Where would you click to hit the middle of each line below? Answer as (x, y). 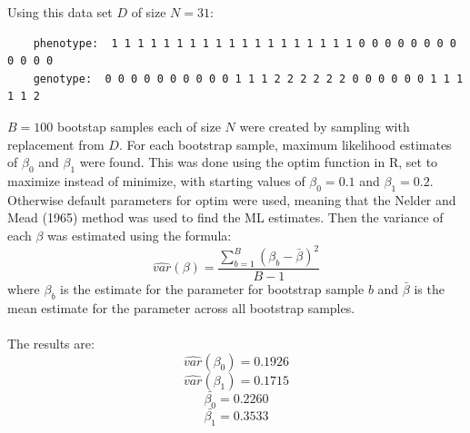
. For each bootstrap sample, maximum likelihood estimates (285, 144)
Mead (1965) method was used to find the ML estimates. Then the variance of (225, 217)
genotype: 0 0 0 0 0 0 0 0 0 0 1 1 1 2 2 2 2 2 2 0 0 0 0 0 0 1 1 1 (248, 79)
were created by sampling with (325, 126)
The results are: (51, 344)
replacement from (56, 144)
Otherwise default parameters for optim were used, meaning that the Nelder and (232, 199)
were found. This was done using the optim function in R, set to (259, 162)
